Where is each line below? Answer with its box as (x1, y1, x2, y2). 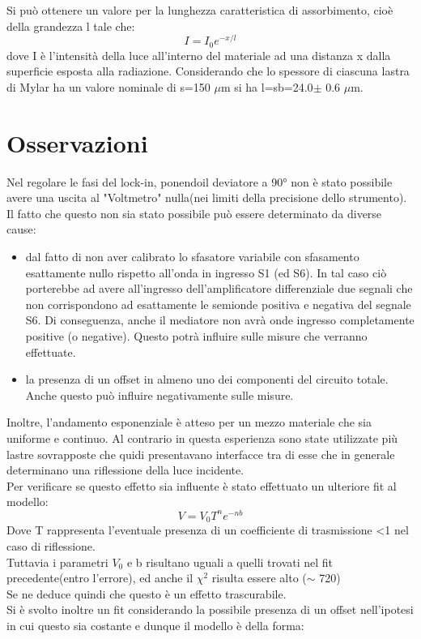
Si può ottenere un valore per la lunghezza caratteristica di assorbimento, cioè (6, 2, 393, 18)
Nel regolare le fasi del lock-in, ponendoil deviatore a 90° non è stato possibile (6, 173, 393, 190)
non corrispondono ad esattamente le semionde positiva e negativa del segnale (25, 295, 411, 312)
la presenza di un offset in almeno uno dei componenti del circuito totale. (25, 371, 389, 388)
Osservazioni (6, 126, 148, 159)
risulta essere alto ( (211, 569, 307, 586)
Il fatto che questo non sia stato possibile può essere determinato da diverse (6, 204, 382, 221)
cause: (6, 221, 36, 238)
